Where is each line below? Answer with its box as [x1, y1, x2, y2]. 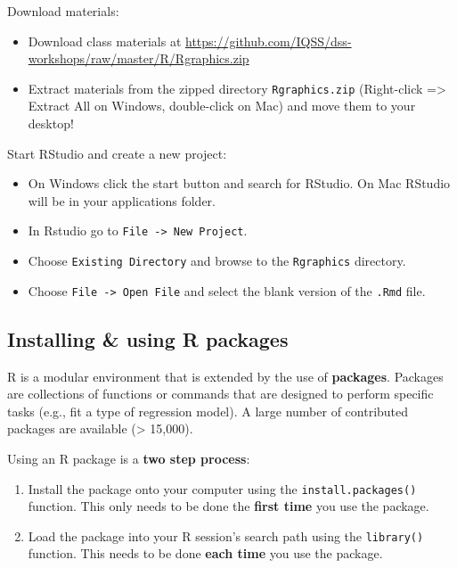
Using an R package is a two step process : [7, 449, 250, 467]
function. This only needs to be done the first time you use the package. [28, 497, 429, 515]
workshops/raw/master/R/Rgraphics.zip [28, 49, 249, 68]
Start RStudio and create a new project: [7, 144, 227, 162]
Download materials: [7, 2, 119, 20]
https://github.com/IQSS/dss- [185, 31, 352, 50]
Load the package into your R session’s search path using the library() [28, 526, 424, 545]
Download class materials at [28, 31, 182, 50]
